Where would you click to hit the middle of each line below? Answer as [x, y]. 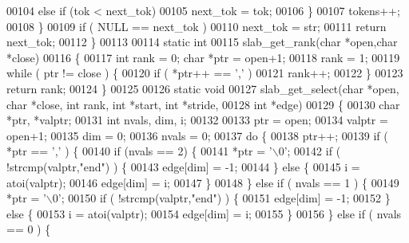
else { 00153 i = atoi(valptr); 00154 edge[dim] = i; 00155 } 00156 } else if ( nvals [204, 213]
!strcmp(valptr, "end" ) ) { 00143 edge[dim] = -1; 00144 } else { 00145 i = [183, 166]
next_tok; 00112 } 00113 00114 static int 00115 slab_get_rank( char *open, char [202, 42]
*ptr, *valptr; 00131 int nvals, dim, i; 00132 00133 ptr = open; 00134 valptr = [197, 120]
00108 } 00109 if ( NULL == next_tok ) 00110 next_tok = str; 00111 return [197, 26]
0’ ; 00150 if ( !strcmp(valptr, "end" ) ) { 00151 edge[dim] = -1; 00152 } [221, 198]
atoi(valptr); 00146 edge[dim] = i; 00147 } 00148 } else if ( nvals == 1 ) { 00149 [203, 182]
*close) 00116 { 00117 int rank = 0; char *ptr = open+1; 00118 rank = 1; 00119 [203, 57]
